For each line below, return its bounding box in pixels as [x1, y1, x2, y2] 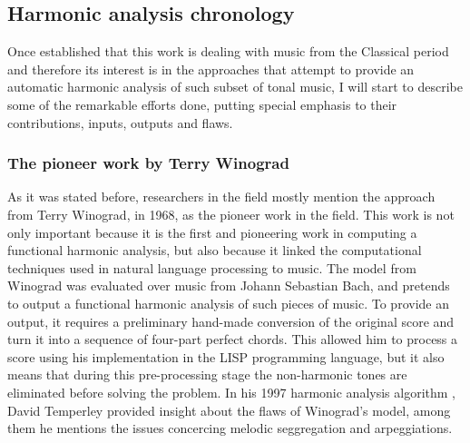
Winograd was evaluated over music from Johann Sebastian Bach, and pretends [7, 276, 450, 295]
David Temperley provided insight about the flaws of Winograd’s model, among [7, 400, 451, 419]
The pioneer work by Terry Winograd [7, 152, 289, 174]
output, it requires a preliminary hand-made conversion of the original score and [7, 311, 455, 330]
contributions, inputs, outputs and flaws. [7, 113, 233, 132]
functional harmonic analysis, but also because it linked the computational [7, 241, 422, 260]
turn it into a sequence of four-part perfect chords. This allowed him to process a [7, 330, 458, 349]
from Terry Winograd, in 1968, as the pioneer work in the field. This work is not [7, 204, 455, 223]
